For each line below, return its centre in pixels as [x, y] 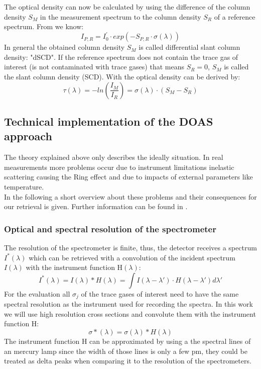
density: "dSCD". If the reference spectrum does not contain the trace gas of [121, 57]
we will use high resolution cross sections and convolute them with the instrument [130, 313]
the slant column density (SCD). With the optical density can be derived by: [122, 77]
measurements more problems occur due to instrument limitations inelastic [119, 167]
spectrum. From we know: [44, 26]
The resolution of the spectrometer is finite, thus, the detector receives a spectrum [130, 248]
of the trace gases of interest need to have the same [160, 293]
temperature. [24, 187]
